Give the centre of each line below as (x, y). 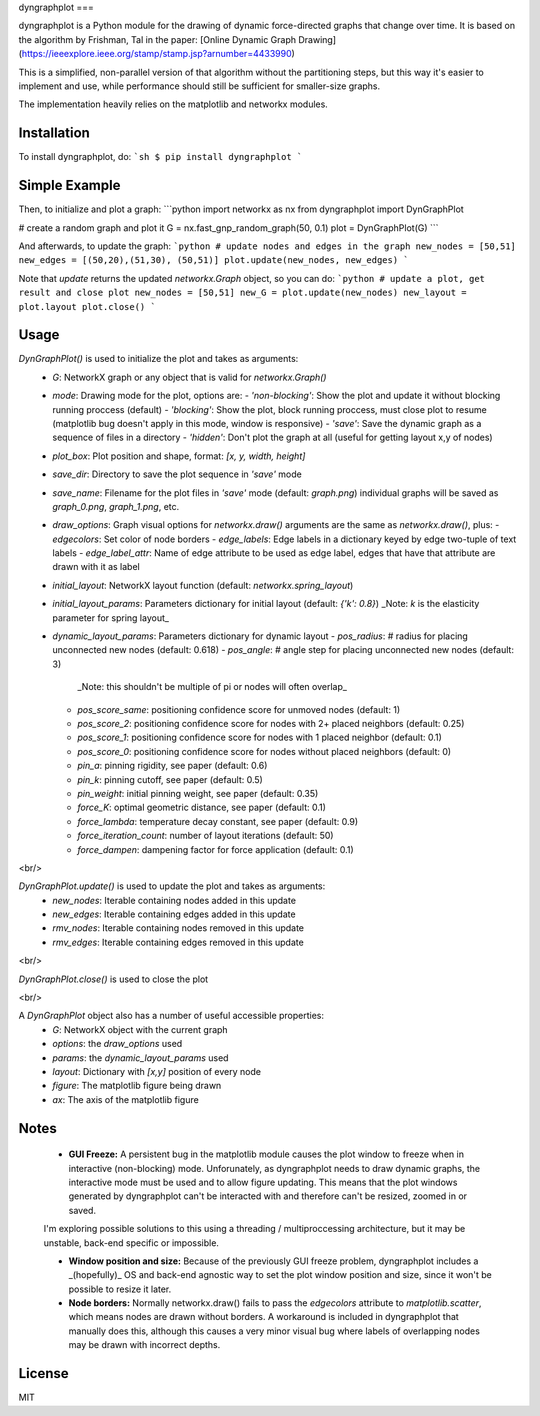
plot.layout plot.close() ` (87, 306)
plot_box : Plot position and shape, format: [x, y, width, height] (179, 456)
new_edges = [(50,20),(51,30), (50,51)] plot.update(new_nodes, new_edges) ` (213, 260)
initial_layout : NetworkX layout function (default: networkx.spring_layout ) (203, 585)
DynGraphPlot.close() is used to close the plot (113, 979)
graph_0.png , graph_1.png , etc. (116, 506)
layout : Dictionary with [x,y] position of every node (157, 1071)
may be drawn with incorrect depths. (144, 1345)
